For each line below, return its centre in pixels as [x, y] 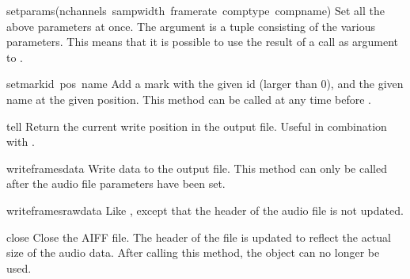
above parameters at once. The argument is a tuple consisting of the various [191, 26]
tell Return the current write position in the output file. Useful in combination [197, 126]
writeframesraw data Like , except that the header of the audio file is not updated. [205, 210]
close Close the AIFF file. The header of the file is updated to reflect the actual [199, 237]
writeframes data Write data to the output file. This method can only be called [197, 168]
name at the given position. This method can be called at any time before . [189, 99]
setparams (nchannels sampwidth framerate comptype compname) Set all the [196, 10]
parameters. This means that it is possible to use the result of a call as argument [203, 42]
